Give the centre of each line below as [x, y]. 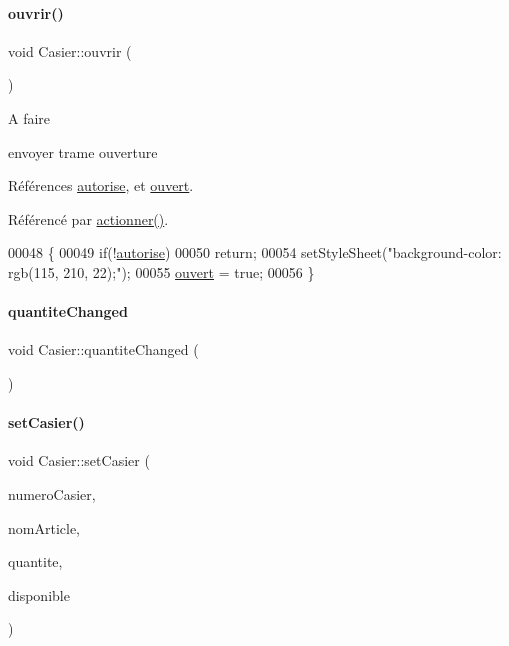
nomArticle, [44, 527]
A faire [29, 117]
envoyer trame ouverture [83, 151]
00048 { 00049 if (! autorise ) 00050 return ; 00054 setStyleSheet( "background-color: [255, 252]
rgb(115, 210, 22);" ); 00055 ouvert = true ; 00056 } [161, 271]
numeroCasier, [52, 493]
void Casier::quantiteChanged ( [103, 349]
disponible [39, 594]
